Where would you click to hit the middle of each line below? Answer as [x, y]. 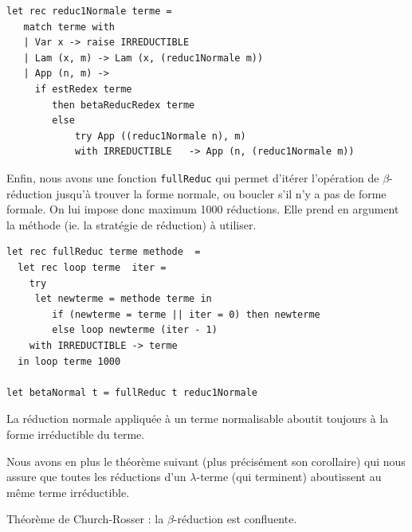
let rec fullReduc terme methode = [104, 252]
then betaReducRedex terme [124, 105]
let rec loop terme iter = [92, 267]
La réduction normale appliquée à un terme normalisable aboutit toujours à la [198, 419]
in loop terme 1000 [69, 361]
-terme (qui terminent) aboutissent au [289, 477]
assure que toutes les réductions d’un [96, 477]
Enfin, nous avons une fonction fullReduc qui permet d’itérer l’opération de [193, 177]
